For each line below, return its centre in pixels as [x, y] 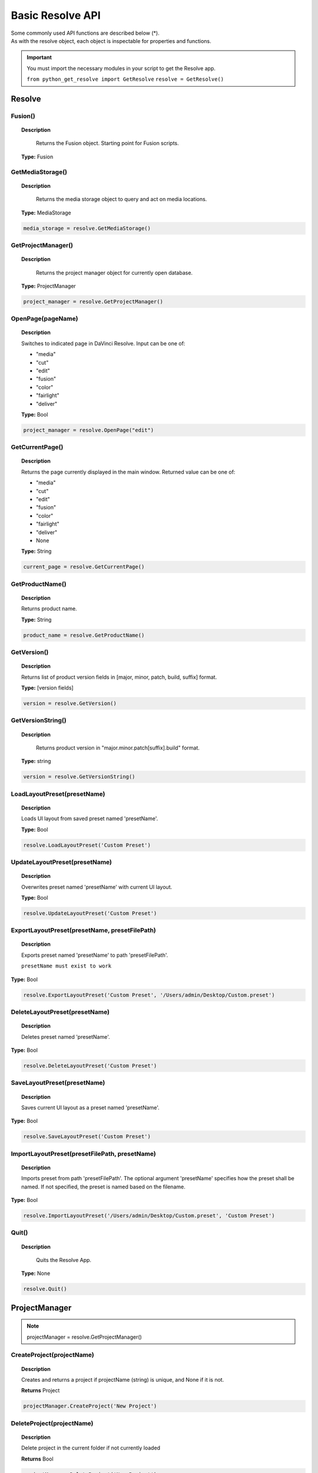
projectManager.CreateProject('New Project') [90, 1406]
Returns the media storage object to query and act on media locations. [122, 199]
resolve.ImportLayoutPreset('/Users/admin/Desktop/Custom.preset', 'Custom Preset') [149, 1216]
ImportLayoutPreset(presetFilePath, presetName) [83, 1154]
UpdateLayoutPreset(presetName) [61, 862]
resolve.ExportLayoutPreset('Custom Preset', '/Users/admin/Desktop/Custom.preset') [149, 995]
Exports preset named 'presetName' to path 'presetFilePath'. [95, 955]
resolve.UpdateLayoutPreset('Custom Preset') [90, 913]
